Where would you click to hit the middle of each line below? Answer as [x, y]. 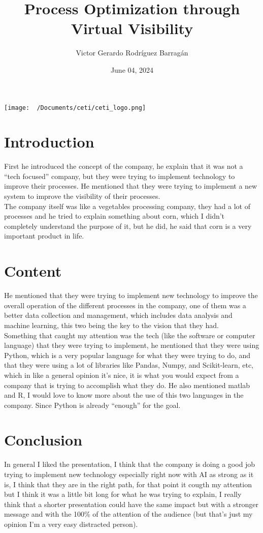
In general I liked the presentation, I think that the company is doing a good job [130, 464]
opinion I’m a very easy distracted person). [71, 524]
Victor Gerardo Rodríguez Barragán [132, 53]
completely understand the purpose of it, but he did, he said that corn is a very [128, 226]
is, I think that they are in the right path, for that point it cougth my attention [128, 484]
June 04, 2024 [132, 69]
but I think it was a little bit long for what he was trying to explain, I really [123, 494]
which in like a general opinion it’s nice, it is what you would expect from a [122, 375]
